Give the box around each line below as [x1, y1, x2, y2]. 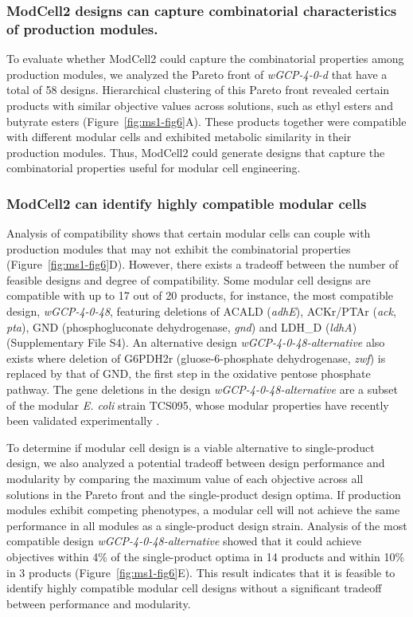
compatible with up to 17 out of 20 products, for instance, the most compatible [6, 287, 394, 304]
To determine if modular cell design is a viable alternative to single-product [6, 438, 375, 455]
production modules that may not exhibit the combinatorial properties [6, 240, 351, 257]
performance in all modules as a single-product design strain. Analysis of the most [6, 517, 407, 533]
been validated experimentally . [6, 412, 160, 429]
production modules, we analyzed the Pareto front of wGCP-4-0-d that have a [6, 65, 388, 82]
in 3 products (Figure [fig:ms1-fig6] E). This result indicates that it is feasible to [6, 564, 395, 580]
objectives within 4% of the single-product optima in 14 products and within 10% [6, 548, 405, 564]
